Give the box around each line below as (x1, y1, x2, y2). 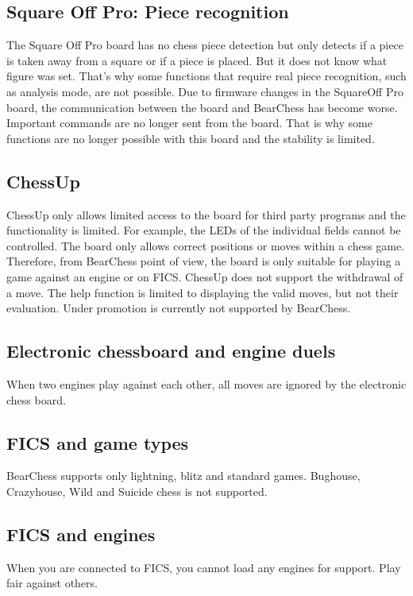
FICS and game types (6, 430, 189, 455)
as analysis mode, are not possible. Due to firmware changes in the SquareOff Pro (6, 83, 403, 99)
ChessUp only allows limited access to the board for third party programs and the (6, 206, 406, 223)
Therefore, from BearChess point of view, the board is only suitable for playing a (6, 253, 401, 269)
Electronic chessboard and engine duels (6, 339, 336, 363)
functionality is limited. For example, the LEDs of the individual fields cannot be (6, 222, 401, 238)
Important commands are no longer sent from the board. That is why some (6, 114, 372, 131)
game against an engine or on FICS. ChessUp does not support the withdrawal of (6, 268, 403, 284)
